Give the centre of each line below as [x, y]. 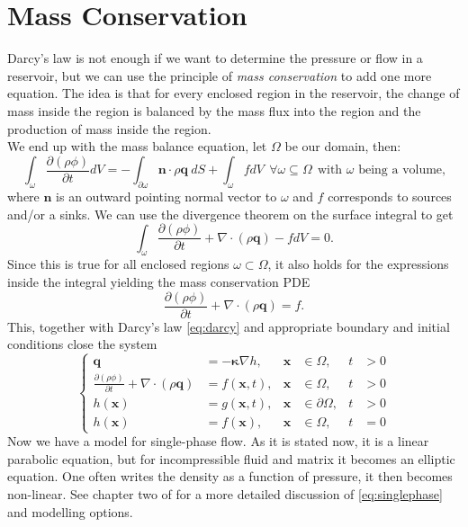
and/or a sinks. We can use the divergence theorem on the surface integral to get [230, 214]
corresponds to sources [390, 196]
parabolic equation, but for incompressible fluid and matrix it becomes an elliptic [231, 458]
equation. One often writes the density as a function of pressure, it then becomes [230, 476]
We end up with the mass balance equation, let [137, 146]
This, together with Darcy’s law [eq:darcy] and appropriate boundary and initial [229, 326]
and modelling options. [70, 511]
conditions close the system [82, 344]
